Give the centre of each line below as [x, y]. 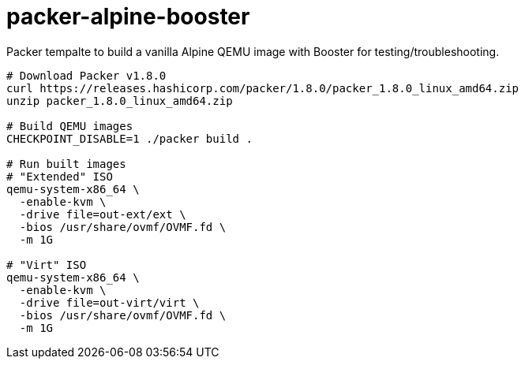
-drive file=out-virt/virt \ [109, 302]
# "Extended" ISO [60, 176]
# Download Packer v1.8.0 [86, 75]
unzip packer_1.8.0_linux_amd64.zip [120, 101]
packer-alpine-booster [128, 17]
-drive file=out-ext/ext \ [103, 214]
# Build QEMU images [70, 126]
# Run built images [66, 164]
